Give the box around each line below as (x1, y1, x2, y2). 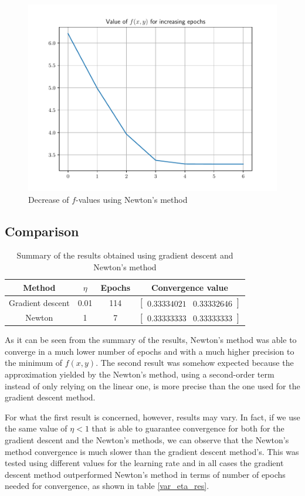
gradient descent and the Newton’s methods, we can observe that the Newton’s (5, 433, 289, 446)
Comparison (5, 222, 79, 240)
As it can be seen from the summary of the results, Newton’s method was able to (5, 334, 297, 346)
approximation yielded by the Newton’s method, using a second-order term (5, 368, 274, 380)
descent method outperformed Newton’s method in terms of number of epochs (5, 468, 286, 480)
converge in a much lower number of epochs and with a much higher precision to (5, 345, 294, 357)
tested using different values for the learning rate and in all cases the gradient (5, 457, 284, 469)
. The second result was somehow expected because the (96, 356, 294, 369)
